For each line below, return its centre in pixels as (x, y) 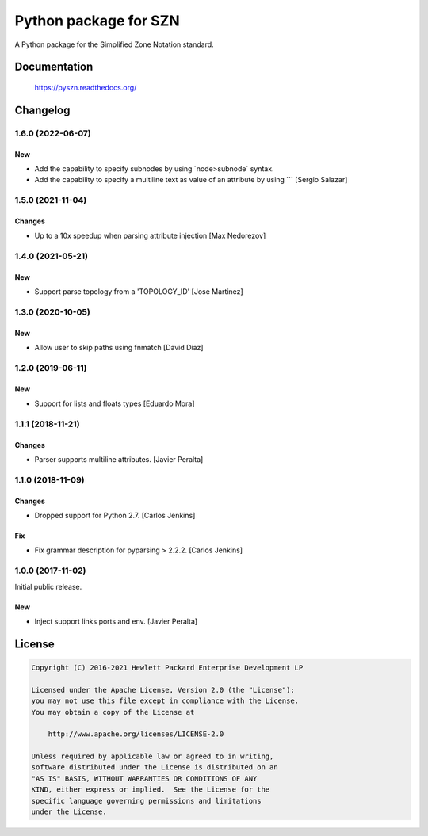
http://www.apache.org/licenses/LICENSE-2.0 (136, 734)
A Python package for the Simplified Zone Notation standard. (114, 44)
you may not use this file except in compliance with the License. (165, 701)
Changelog (42, 110)
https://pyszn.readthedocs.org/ (86, 87)
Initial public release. (48, 586)
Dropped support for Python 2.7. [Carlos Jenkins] (115, 516)
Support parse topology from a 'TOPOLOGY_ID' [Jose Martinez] (139, 292)
